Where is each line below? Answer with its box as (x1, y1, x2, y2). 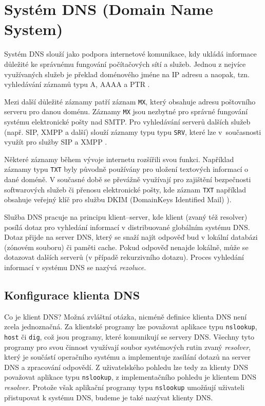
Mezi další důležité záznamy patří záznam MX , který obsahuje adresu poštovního (4, 96, 256, 107)
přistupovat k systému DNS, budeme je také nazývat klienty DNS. (4, 392, 213, 402)
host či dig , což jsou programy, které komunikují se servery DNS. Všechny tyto (4, 331, 255, 342)
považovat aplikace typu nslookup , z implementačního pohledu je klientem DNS (4, 372, 257, 382)
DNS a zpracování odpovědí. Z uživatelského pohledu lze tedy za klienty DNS (4, 361, 248, 372)
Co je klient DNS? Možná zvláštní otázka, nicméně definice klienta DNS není (4, 311, 247, 322)
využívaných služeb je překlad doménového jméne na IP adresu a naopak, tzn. (4, 68, 250, 79)
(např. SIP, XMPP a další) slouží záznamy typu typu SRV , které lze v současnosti (4, 126, 261, 137)
